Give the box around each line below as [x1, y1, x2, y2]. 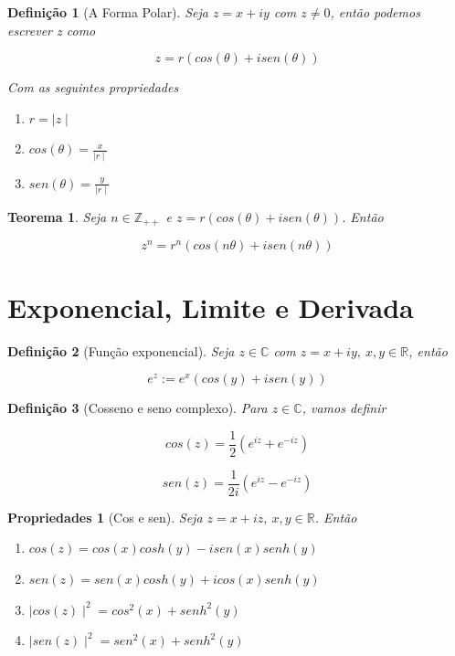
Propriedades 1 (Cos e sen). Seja [7, 507, 203, 526]
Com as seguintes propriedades [7, 78, 179, 97]
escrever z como [7, 20, 96, 39]
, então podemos [330, 3, 420, 21]
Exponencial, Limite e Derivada [7, 288, 414, 325]
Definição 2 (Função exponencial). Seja [7, 341, 235, 360]
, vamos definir [302, 398, 386, 418]
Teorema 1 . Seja [7, 207, 107, 226]
